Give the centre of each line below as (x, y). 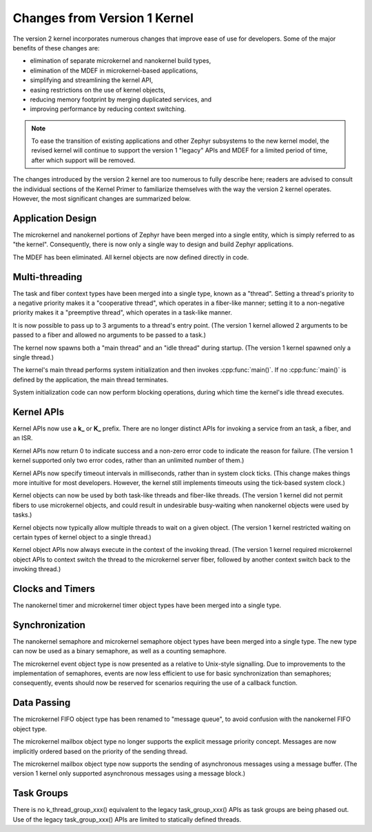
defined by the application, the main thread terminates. (91, 379)
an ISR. (23, 438)
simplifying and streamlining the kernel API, (92, 80)
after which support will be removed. (83, 160)
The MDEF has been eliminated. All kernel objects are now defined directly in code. (131, 257)
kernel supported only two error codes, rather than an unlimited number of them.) (128, 460)
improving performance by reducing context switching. (108, 109)
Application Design (55, 218)
